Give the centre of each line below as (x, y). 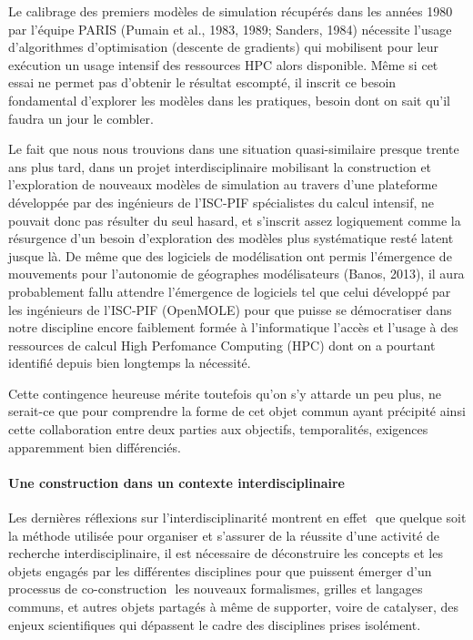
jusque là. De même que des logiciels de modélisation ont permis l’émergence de (230, 255)
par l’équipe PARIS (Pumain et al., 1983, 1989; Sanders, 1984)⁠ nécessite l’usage (230, 29)
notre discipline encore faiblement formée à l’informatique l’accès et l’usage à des (233, 327)
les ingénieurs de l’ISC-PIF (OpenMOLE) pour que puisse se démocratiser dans (230, 309)
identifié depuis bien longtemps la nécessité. (130, 363)
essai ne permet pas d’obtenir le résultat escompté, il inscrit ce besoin (202, 82)
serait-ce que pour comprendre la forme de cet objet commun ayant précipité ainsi (237, 411)
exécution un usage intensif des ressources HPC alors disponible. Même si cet (223, 64)
